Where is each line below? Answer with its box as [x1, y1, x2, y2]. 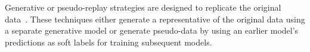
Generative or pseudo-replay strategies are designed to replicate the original [5, 1, 281, 13]
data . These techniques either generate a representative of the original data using [5, 12, 305, 25]
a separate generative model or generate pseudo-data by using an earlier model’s [5, 24, 299, 37]
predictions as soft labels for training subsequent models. [5, 35, 212, 48]
